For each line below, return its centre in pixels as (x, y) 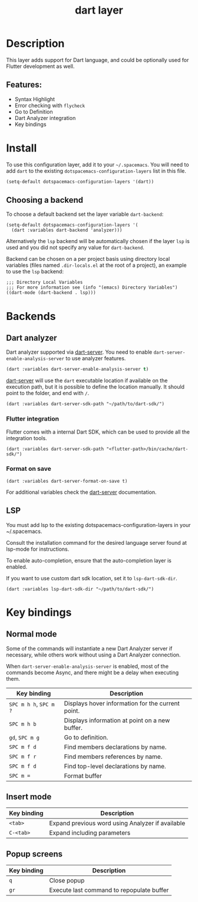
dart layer (99, 10)
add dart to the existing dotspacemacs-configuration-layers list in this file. (96, 171)
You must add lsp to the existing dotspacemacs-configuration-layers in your (98, 525)
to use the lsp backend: (35, 271)
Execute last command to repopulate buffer (109, 890)
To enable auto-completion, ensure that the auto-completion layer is (89, 560)
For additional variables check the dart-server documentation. (82, 492)
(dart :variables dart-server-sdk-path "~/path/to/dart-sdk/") (85, 404)
